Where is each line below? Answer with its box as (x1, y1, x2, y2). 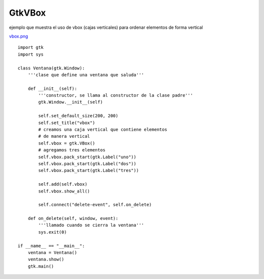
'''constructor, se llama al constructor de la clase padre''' (38, 93, 193, 98)
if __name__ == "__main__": (18, 243, 85, 249)
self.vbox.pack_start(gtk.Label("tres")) (38, 168, 139, 173)
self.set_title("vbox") (38, 120, 95, 126)
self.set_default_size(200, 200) (38, 113, 118, 119)
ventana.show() (27, 257, 65, 262)
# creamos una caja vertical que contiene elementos (38, 127, 167, 132)
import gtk (18, 44, 44, 50)
